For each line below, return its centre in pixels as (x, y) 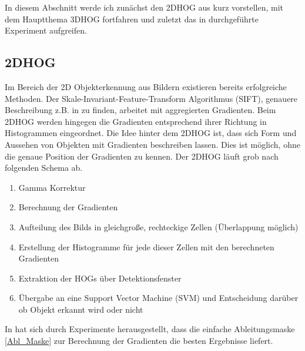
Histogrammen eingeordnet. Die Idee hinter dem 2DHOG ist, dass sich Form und (151, 133)
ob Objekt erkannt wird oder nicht (81, 309)
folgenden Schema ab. (44, 168)
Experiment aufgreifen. (46, 30)
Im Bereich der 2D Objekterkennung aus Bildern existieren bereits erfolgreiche (146, 86)
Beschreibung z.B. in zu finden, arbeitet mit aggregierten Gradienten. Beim (140, 110)
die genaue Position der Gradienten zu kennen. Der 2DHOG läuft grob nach (142, 156)
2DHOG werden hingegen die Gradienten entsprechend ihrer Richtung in (136, 121)
